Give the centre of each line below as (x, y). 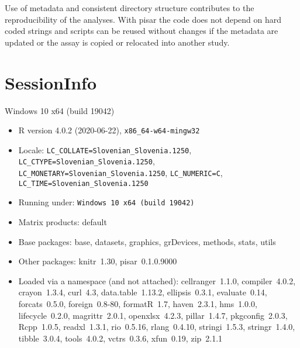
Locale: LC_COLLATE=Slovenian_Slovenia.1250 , (105, 149)
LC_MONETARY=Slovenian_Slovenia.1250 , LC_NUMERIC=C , (120, 173)
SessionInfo (51, 82)
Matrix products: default (63, 222)
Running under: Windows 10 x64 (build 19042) (106, 202)
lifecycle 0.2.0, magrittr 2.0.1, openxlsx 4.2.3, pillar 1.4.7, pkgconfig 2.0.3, (153, 315)
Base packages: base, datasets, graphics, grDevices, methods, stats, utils (147, 241)
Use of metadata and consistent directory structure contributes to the (130, 8)
